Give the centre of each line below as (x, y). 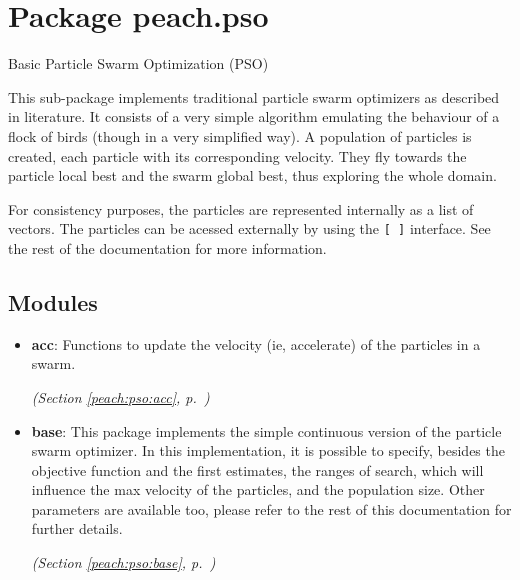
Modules (53, 301)
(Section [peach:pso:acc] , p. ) (120, 396)
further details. (77, 528)
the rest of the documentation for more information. (167, 247)
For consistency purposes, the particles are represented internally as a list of (241, 208)
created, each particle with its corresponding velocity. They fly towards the (237, 155)
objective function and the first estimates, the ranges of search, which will (257, 469)
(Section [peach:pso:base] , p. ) (123, 562)
